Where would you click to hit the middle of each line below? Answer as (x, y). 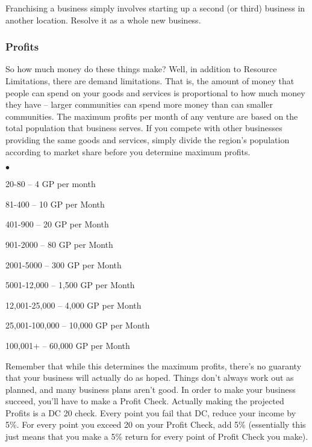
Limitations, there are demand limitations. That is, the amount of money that (150, 81)
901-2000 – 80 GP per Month (59, 244)
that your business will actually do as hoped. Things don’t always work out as (150, 378)
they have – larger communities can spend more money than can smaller (139, 104)
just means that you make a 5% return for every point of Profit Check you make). (157, 436)
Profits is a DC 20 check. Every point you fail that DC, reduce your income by (151, 412)
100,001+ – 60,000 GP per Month (68, 345)
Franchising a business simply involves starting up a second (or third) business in (155, 8)
